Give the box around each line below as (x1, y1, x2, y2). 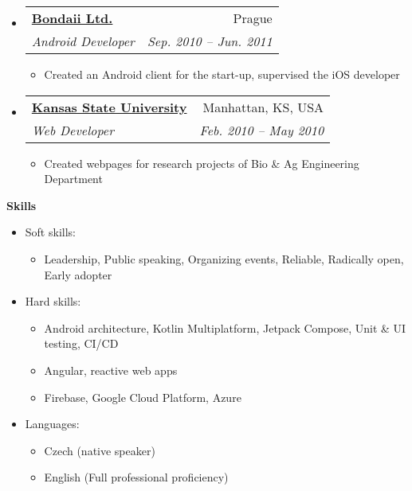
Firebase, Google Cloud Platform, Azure (44, 388, 241, 405)
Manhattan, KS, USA (202, 97, 324, 116)
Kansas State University (31, 97, 187, 116)
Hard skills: (25, 293, 81, 310)
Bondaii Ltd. (31, 9, 113, 27)
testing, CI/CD (44, 335, 119, 352)
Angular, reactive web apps (44, 361, 178, 378)
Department (44, 170, 103, 187)
